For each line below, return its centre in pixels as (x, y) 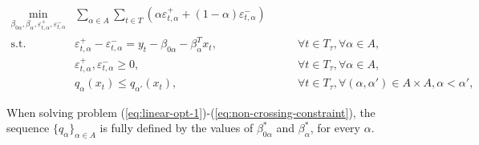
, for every (335, 128)
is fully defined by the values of (177, 128)
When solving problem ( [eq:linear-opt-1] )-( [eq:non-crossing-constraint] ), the (191, 112)
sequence (28, 128)
